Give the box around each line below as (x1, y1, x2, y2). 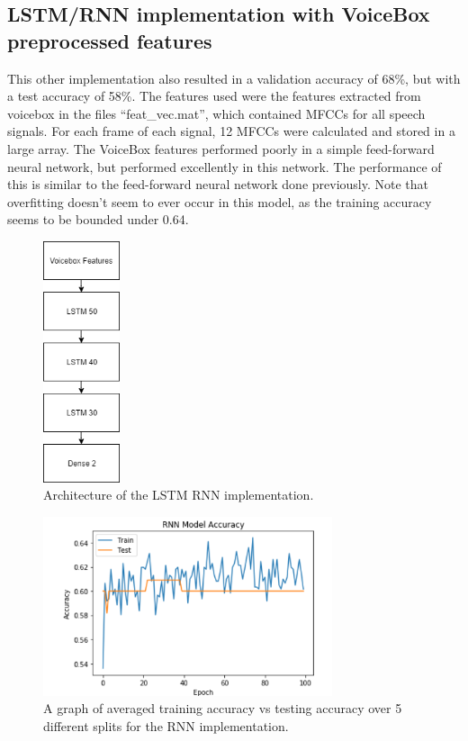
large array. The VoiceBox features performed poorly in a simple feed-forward (7, 139, 435, 158)
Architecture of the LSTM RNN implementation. (43, 485, 314, 504)
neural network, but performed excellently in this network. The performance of (7, 157, 442, 176)
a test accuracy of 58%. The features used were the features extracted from (7, 86, 421, 105)
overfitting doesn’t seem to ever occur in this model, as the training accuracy (7, 192, 432, 211)
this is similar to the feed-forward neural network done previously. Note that (7, 175, 429, 194)
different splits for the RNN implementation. (43, 716, 289, 735)
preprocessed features (7, 26, 212, 54)
